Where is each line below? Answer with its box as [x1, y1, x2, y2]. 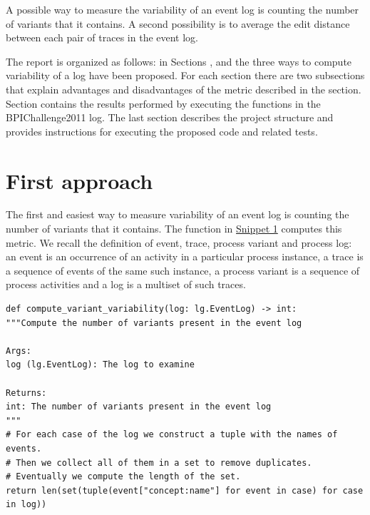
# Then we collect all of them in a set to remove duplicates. [6, 457, 312, 468]
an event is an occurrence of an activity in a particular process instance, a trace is [6, 249, 364, 264]
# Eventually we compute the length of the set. [6, 471, 241, 482]
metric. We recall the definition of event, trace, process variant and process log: [6, 235, 352, 250]
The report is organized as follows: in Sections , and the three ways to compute [6, 53, 352, 68]
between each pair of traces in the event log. [6, 30, 199, 45]
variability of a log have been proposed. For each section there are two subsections [6, 68, 365, 83]
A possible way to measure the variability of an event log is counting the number [6, 2, 359, 16]
